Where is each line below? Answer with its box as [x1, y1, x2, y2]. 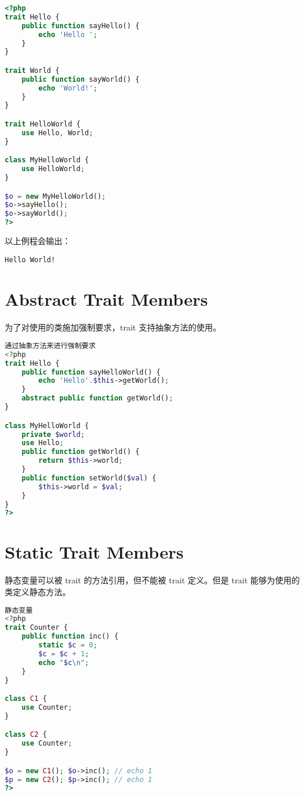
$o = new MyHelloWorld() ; [5, 192, 106, 201]
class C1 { [5, 694, 47, 703]
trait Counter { [5, 623, 68, 632]
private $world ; [21, 430, 85, 439]
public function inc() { [21, 632, 119, 641]
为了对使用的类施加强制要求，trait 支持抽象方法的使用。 [5, 321, 221, 333]
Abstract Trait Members [5, 287, 208, 311]
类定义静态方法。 [5, 585, 71, 597]
